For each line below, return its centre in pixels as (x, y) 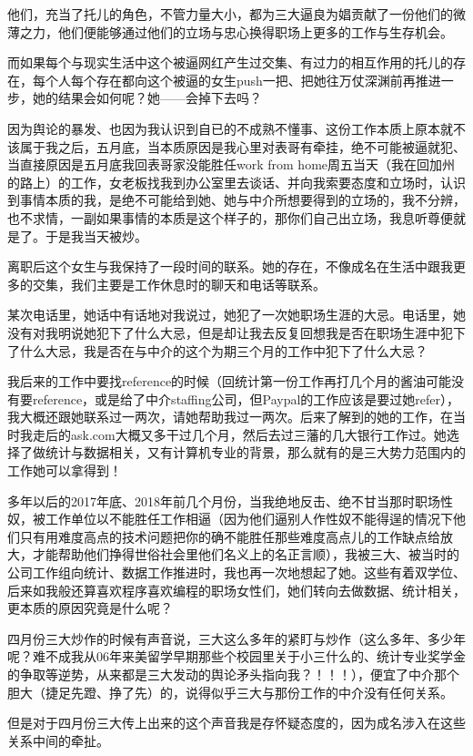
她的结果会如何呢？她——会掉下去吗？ (147, 98)
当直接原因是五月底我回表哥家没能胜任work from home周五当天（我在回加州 (231, 164)
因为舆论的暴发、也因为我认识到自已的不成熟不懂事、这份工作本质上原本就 (230, 128)
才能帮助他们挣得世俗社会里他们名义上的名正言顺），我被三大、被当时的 (246, 554)
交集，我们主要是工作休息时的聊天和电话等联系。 (179, 284)
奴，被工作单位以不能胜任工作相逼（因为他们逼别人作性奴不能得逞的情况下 (230, 519)
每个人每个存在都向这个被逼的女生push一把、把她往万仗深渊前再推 (230, 80)
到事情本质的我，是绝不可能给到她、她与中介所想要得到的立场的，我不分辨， (236, 200)
